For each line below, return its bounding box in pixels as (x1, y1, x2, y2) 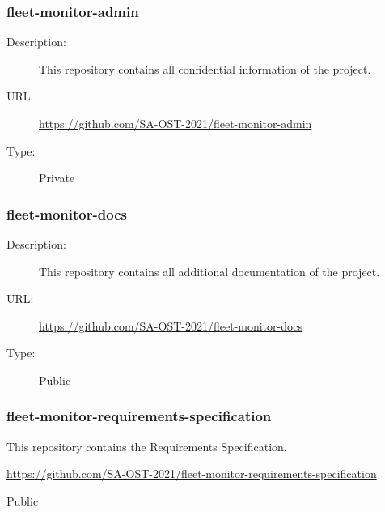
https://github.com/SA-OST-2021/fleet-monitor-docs (39, 317, 303, 334)
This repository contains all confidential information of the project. (39, 60, 371, 77)
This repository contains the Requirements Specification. (6, 437, 287, 454)
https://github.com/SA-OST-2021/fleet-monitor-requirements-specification (6, 465, 377, 482)
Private (39, 169, 75, 186)
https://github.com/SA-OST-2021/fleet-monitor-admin (39, 115, 312, 131)
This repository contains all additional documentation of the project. (39, 262, 380, 279)
